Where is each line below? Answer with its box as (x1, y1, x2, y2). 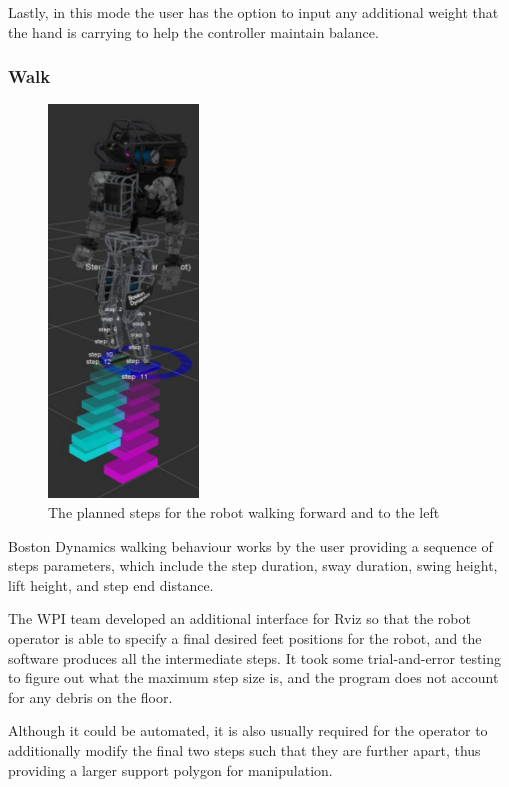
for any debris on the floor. (8, 686, 173, 707)
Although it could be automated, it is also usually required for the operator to (8, 720, 488, 741)
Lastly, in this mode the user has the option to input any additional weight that (8, 2, 499, 22)
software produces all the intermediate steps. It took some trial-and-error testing (8, 647, 502, 668)
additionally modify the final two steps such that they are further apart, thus (8, 739, 481, 760)
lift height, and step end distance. (8, 574, 214, 595)
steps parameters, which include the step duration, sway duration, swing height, (8, 555, 498, 576)
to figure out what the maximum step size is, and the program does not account (8, 667, 499, 688)
